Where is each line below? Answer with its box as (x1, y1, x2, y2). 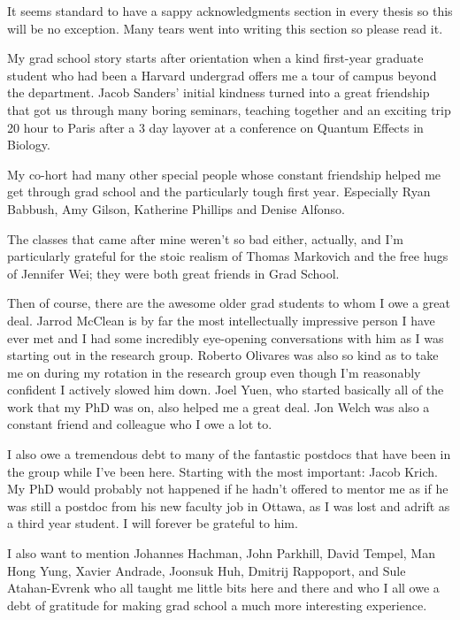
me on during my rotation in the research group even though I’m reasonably (7, 363, 421, 381)
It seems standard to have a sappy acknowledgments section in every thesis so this (7, 2, 453, 19)
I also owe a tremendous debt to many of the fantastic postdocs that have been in (7, 445, 451, 463)
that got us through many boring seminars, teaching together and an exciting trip (7, 100, 451, 119)
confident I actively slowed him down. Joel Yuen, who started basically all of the (7, 380, 444, 399)
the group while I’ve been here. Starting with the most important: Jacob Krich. (7, 462, 438, 480)
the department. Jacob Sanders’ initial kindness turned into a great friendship (7, 83, 430, 102)
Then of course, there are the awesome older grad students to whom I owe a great (7, 294, 450, 312)
